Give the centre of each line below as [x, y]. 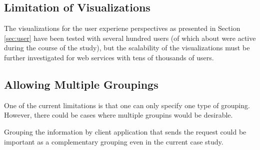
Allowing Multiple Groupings [81, 84]
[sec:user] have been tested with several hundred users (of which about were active [130, 38]
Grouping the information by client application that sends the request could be [125, 131]
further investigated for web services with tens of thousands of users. [109, 57]
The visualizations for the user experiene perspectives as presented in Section [122, 28]
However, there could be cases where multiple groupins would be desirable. [118, 115]
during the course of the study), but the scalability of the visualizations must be [127, 48]
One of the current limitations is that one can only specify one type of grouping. [127, 105]
